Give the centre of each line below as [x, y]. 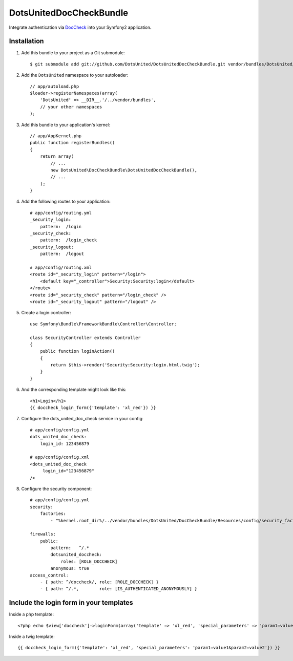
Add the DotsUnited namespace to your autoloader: [75, 75]
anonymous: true [70, 568]
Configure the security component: [57, 489]
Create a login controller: [46, 313]
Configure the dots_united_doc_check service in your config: [82, 419]
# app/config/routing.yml [61, 213]
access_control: [49, 575]
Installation [26, 41]
